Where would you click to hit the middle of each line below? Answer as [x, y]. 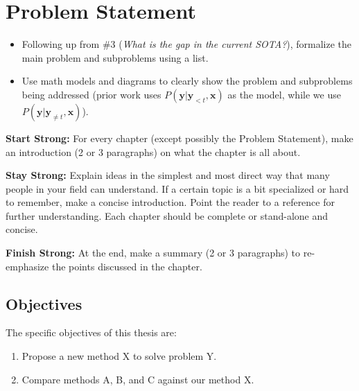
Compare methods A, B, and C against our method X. [138, 379]
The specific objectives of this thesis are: [91, 332]
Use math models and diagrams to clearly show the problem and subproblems [187, 81]
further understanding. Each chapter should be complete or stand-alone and [167, 215]
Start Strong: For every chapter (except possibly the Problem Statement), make [179, 138]
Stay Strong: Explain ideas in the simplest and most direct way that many [168, 175]
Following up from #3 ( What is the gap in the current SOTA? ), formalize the [187, 44]
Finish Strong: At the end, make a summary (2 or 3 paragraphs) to [153, 253]
